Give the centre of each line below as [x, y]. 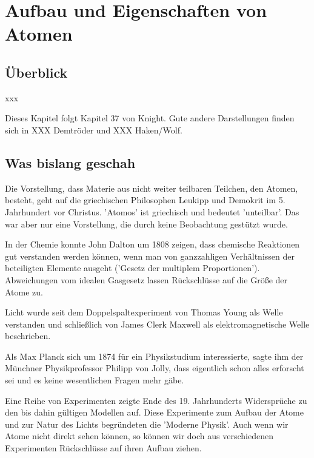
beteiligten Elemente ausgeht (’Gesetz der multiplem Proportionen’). [132, 268]
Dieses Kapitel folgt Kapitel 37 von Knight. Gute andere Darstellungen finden [150, 118]
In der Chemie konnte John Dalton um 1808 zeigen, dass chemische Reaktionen [152, 244]
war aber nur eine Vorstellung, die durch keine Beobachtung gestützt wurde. [146, 224]
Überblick [36, 72]
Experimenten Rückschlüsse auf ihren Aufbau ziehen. [103, 448]
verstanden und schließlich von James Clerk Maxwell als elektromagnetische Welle [157, 324]
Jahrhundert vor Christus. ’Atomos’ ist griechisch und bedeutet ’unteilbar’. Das [152, 211]
